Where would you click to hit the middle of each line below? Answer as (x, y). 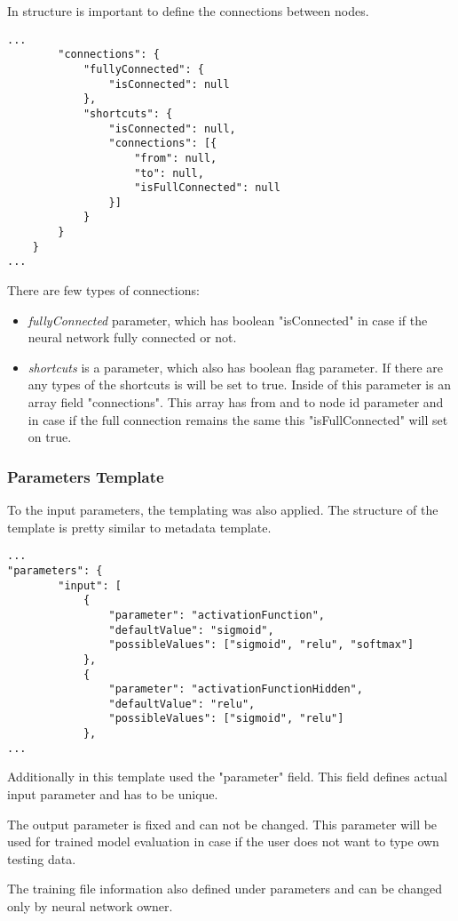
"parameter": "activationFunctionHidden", (236, 689)
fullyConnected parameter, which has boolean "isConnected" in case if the (228, 320)
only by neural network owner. (90, 906)
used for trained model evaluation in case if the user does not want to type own (223, 841)
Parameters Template (86, 476)
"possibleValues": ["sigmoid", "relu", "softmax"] (261, 645)
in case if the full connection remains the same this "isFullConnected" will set (238, 419)
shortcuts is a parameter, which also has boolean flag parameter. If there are (235, 367)
